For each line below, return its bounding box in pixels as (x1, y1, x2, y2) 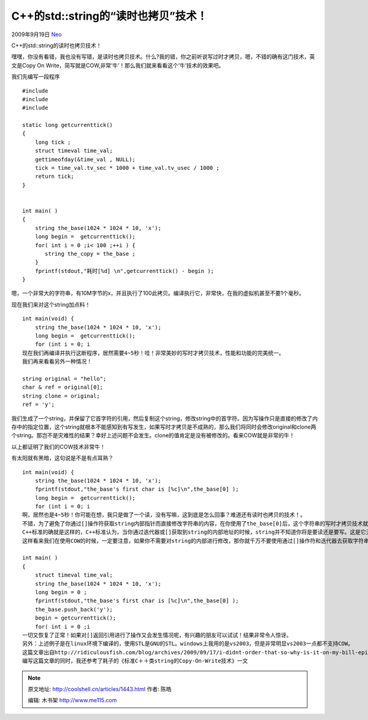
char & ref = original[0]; (22, 384, 104, 391)
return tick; (34, 173, 74, 180)
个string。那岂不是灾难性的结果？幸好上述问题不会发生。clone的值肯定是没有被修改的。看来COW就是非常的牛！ (11, 432, 295, 439)
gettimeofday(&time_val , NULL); (34, 156, 136, 163)
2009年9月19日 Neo (11, 31, 62, 38)
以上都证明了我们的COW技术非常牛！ (11, 443, 105, 450)
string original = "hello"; (22, 375, 107, 382)
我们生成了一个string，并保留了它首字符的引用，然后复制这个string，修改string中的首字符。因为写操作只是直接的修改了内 (11, 415, 318, 422)
